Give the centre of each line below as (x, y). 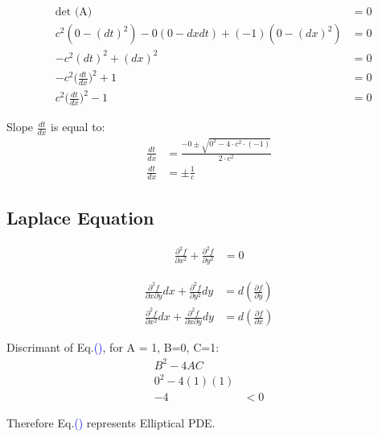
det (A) (74, 12)
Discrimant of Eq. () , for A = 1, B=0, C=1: (113, 347)
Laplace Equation (80, 217)
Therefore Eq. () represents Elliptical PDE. (111, 423)
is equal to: (78, 127)
